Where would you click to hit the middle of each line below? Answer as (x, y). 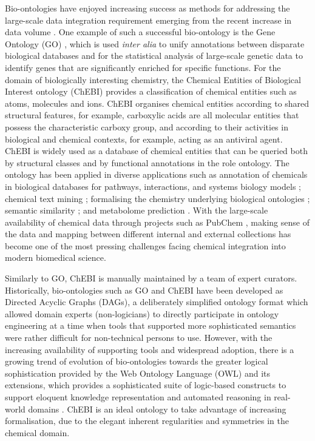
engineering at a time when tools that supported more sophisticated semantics (151, 325)
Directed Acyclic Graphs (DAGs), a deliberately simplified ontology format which (157, 302)
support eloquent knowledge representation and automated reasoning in (138, 397)
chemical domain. (37, 432)
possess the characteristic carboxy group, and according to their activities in (147, 126)
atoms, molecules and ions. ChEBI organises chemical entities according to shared (157, 103)
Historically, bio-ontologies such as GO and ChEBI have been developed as (144, 290)
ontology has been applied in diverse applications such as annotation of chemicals (156, 174)
